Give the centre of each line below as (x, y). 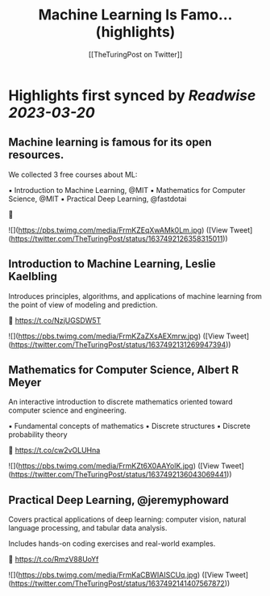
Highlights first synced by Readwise (132, 95)
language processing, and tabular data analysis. (88, 528)
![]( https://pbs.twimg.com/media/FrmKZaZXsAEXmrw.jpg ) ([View (116, 336)
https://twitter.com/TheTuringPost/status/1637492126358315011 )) (119, 238)
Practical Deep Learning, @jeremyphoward (119, 499)
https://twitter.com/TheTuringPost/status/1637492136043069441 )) (121, 475)
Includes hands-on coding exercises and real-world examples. (112, 544)
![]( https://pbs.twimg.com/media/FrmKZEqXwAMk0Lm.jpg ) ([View (118, 230)
